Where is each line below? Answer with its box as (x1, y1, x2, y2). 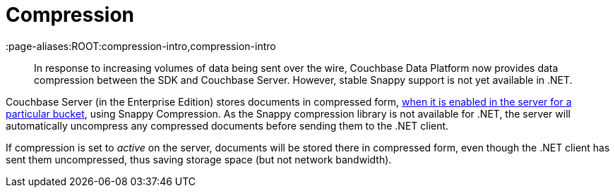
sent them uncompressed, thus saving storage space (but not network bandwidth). (6, 153, 392, 166)
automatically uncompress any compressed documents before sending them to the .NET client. (6, 119, 449, 132)
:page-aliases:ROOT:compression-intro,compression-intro (6, 39, 276, 52)
